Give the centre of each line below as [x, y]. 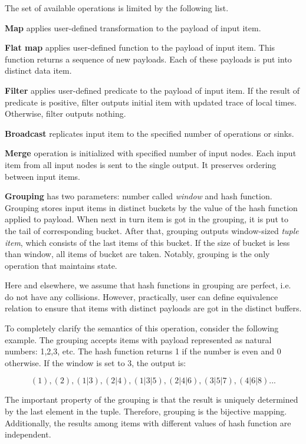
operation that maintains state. [61, 265]
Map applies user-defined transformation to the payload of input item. [133, 27]
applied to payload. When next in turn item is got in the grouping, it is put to [147, 219]
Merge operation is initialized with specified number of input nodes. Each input [151, 153]
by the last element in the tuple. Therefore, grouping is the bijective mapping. [146, 411]
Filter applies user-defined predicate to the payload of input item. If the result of [152, 90]
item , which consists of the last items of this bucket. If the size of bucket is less [147, 242]
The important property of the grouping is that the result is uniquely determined [152, 399]
